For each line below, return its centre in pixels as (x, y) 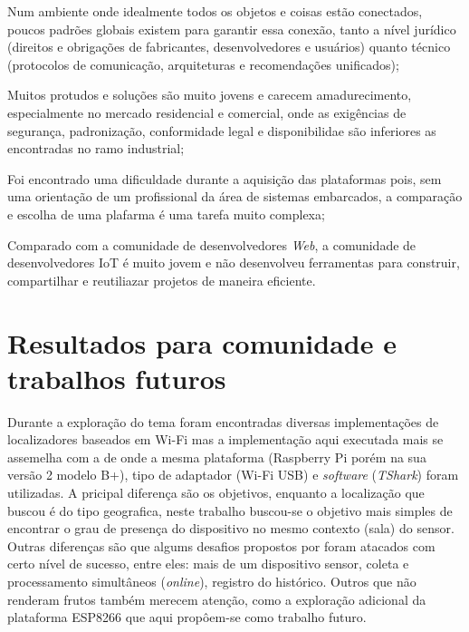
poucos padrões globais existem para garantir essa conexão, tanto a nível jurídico (232, 29)
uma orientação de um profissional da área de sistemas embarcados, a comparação (235, 196)
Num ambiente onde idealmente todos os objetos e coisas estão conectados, (215, 11)
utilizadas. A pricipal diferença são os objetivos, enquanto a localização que (216, 492)
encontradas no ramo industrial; (96, 148)
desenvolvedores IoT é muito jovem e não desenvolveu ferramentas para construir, (234, 263)
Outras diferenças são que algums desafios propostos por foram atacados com (221, 545)
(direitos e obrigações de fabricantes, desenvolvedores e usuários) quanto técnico (229, 47)
